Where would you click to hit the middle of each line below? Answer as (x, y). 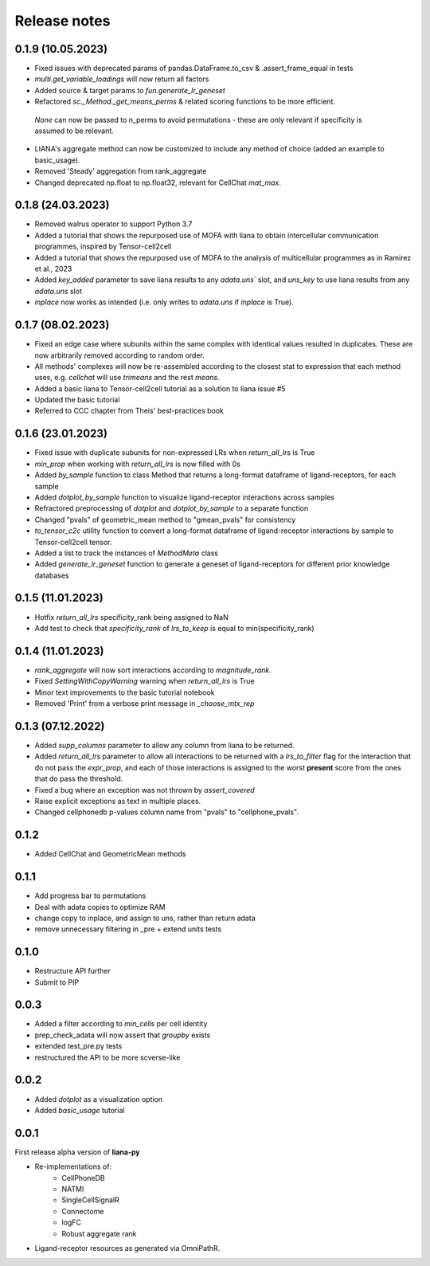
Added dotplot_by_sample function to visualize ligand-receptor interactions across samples (184, 497)
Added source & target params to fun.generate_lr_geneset (130, 90)
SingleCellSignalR (90, 1200)
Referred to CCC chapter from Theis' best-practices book (129, 411)
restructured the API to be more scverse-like (107, 1057)
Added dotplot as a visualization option (99, 1099)
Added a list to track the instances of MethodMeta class (127, 553)
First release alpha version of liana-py (78, 1152)
